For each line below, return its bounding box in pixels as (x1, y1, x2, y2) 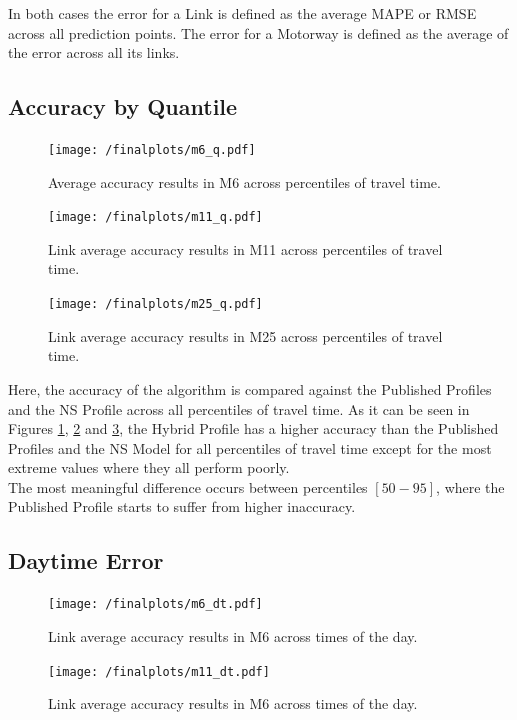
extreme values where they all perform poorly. (8, 457, 290, 478)
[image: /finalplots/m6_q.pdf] (48, 142, 256, 157)
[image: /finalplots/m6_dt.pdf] (48, 597, 263, 612)
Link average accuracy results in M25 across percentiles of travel (48, 325, 443, 346)
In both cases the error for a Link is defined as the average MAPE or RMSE (8, 3, 477, 23)
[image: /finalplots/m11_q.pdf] (48, 210, 263, 225)
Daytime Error (8, 545, 164, 576)
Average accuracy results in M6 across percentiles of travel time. (48, 171, 441, 192)
